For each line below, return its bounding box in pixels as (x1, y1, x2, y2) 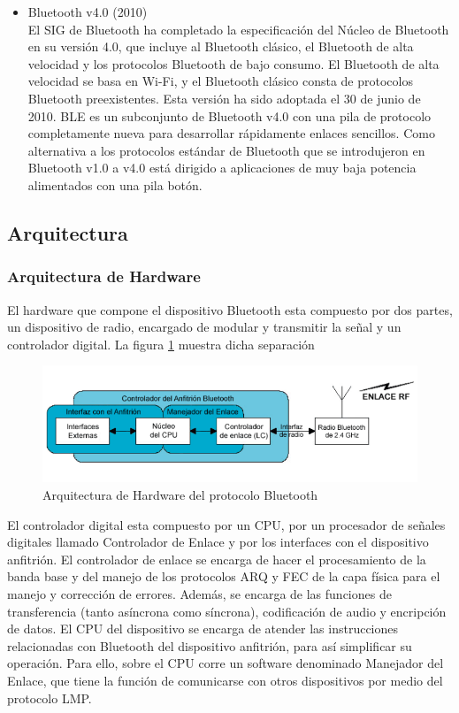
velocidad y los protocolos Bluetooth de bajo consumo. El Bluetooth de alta (27, 54, 440, 73)
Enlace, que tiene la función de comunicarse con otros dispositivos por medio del (7, 671, 443, 689)
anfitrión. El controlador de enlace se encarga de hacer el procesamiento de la (7, 549, 426, 568)
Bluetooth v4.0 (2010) (27, 3, 148, 20)
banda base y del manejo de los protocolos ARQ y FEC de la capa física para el (7, 567, 440, 586)
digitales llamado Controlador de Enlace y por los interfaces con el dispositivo (7, 533, 429, 551)
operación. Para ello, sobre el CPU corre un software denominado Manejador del (7, 654, 444, 672)
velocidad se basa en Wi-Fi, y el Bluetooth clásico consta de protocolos (27, 72, 413, 90)
